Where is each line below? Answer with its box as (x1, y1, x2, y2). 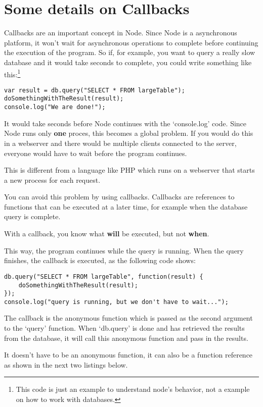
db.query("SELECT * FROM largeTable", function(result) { (4, 273, 203, 280)
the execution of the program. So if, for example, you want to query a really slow (4, 47, 255, 58)
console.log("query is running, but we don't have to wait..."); (4, 298, 229, 306)
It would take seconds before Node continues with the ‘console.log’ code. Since (4, 118, 247, 128)
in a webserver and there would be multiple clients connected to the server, (4, 137, 237, 148)
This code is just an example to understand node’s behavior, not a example (16, 384, 250, 394)
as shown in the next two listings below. (4, 359, 128, 370)
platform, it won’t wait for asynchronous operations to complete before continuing (4, 37, 258, 47)
